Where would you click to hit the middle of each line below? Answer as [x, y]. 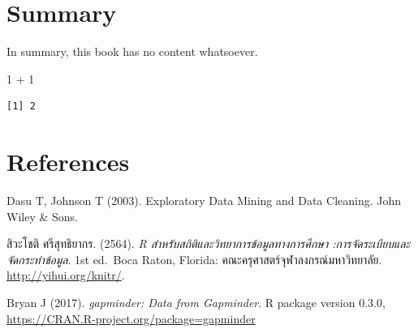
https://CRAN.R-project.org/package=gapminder [131, 318]
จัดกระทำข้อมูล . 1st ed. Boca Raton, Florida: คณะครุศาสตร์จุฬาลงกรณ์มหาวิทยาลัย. [194, 259]
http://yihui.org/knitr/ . [66, 275]
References [68, 162]
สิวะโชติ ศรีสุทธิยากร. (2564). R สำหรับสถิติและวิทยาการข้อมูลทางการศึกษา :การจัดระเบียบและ [209, 243]
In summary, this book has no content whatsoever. [132, 51]
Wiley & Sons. [42, 216]
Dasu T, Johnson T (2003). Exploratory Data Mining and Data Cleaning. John [204, 201]
